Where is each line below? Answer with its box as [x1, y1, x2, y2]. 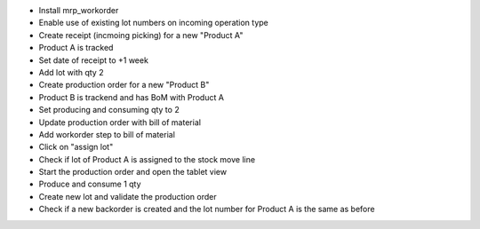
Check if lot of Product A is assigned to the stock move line [38, 154, 256, 164]
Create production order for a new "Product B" [38, 80, 210, 91]
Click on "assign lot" [38, 142, 114, 153]
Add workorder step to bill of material [38, 129, 175, 139]
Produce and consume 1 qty [38, 178, 141, 190]
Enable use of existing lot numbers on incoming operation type [38, 18, 268, 28]
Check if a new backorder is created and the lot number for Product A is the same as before [38, 204, 375, 215]
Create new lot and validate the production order [38, 191, 217, 201]
